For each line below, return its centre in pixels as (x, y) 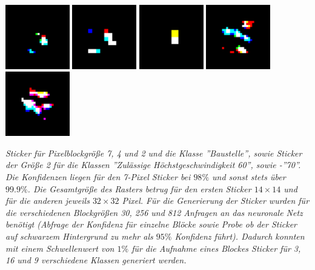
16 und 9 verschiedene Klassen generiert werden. (96, 260)
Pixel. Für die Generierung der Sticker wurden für (216, 201)
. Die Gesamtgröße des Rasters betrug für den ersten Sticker (139, 188)
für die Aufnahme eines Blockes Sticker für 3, (216, 248)
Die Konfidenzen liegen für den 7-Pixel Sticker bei (98, 177)
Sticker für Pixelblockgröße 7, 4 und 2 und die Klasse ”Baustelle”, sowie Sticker (154, 153)
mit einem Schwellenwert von (60, 248)
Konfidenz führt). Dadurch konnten (240, 236)
